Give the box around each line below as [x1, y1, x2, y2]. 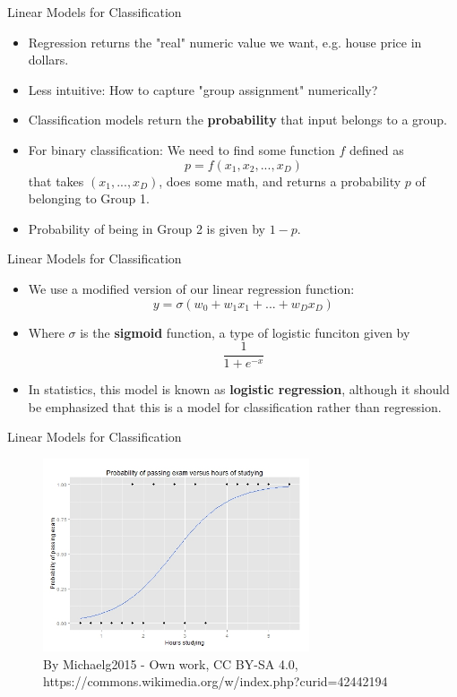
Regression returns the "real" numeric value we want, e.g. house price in [28, 32, 422, 51]
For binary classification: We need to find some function [28, 140, 335, 159]
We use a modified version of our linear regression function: [28, 279, 355, 297]
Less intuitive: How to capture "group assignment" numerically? [28, 80, 378, 99]
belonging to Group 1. [28, 189, 150, 208]
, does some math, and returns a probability [159, 171, 401, 190]
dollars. [28, 50, 69, 69]
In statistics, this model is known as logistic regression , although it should [28, 380, 450, 399]
